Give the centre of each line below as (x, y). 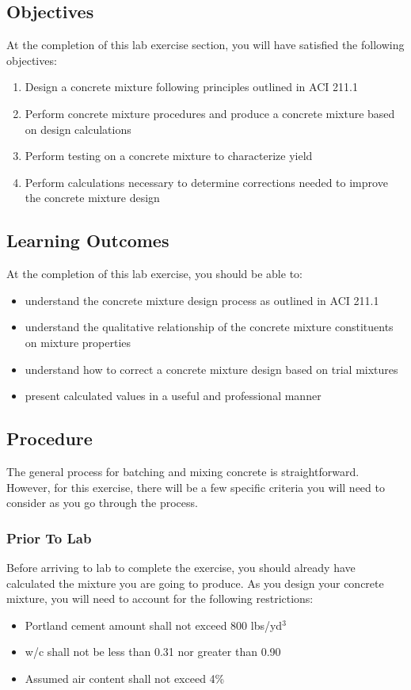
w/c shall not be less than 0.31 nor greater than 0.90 (153, 652)
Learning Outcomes (88, 240)
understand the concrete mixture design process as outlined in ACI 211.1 (202, 300)
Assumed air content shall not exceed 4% (125, 678)
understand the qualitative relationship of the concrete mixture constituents (209, 327)
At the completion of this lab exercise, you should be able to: (154, 274)
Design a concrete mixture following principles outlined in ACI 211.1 (191, 87)
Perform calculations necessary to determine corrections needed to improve (206, 182)
